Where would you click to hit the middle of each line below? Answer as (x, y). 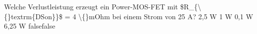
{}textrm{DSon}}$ (33, 16)
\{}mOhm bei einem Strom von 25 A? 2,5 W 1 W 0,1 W (166, 16)
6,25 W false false (30, 26)
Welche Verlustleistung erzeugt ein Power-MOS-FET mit (91, 6)
